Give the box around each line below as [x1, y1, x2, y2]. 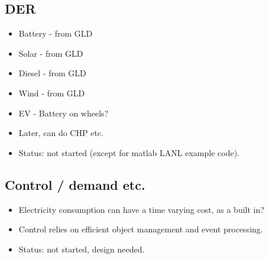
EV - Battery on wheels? [18, 106, 109, 119]
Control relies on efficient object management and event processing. [18, 223, 263, 235]
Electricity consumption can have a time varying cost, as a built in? [18, 203, 264, 215]
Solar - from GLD [18, 47, 83, 59]
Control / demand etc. [5, 175, 145, 193]
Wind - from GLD [18, 86, 85, 99]
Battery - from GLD [18, 27, 93, 40]
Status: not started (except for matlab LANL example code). [18, 146, 239, 158]
